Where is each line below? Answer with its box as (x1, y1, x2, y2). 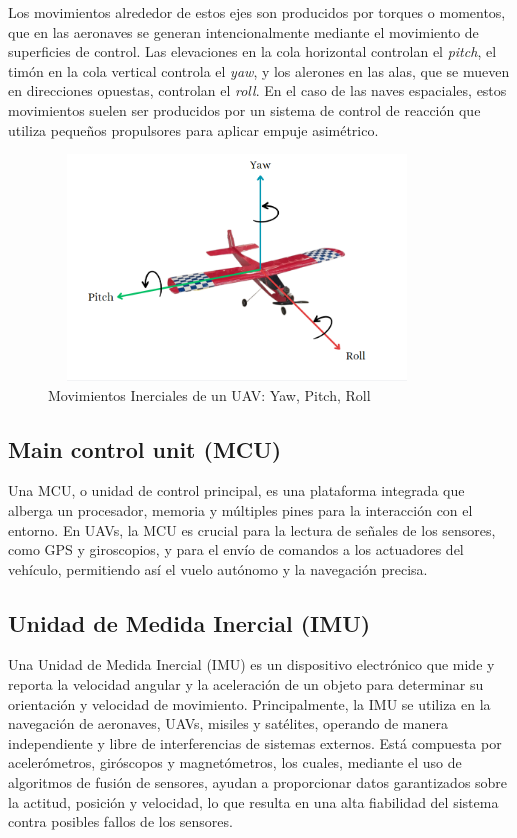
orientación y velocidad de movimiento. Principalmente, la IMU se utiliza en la (8, 693, 491, 714)
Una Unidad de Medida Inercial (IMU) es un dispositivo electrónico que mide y (8, 654, 495, 675)
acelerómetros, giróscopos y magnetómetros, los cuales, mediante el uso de (8, 752, 462, 773)
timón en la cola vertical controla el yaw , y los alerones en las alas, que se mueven (8, 60, 510, 81)
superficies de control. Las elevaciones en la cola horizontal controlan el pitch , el (8, 41, 497, 62)
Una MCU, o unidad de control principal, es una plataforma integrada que (8, 480, 465, 501)
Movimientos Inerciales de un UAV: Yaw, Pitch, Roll (48, 384, 371, 405)
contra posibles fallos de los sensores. (8, 811, 233, 832)
